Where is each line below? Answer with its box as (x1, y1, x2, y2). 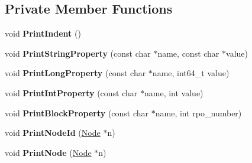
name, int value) (144, 86, 203, 99)
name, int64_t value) (152, 67, 230, 79)
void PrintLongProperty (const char (5, 67, 146, 79)
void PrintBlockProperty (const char (5, 106, 149, 119)
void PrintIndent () (5, 27, 81, 40)
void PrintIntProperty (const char (5, 86, 138, 99)
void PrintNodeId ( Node (5, 126, 101, 139)
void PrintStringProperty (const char (5, 47, 151, 59)
